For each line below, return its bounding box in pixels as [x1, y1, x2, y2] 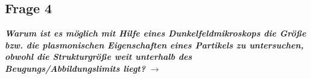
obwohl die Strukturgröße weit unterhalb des [5, 50, 192, 63]
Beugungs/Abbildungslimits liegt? [5, 62, 146, 74]
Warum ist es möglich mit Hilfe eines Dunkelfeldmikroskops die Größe [5, 27, 306, 39]
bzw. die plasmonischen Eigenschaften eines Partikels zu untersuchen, [5, 38, 304, 51]
